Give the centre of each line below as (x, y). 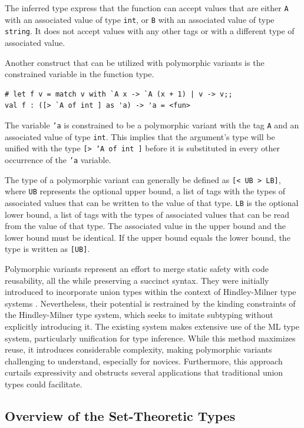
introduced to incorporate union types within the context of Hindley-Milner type (151, 292)
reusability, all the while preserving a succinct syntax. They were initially (137, 280)
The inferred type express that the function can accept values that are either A (147, 8)
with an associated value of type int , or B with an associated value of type (140, 19)
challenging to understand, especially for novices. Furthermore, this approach (144, 361)
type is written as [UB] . (47, 249)
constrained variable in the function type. (80, 74)
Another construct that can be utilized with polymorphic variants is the (135, 62)
